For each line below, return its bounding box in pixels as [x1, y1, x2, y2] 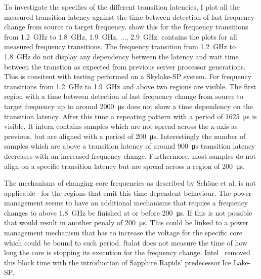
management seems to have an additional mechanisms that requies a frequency [4, 197, 248, 208]
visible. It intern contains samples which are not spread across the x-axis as [4, 121, 238, 131]
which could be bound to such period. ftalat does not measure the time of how [4, 237, 247, 248]
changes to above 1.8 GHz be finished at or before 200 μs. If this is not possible [4, 207, 252, 218]
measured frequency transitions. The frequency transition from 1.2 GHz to [4, 41, 236, 52]
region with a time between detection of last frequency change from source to [4, 91, 243, 101]
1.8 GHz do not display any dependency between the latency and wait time [4, 51, 239, 61]
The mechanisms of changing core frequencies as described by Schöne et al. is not [4, 178, 256, 188]
